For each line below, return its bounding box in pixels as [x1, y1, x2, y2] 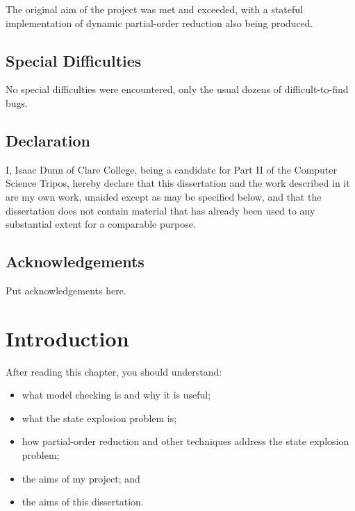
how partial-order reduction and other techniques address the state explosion [22, 434, 349, 449]
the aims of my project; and [22, 471, 140, 485]
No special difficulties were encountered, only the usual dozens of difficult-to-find [6, 82, 349, 97]
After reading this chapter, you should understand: [6, 364, 222, 378]
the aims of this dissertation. [22, 494, 144, 509]
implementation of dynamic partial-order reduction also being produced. [6, 15, 313, 30]
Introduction [6, 324, 129, 352]
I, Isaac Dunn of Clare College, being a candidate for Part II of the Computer [6, 162, 338, 176]
